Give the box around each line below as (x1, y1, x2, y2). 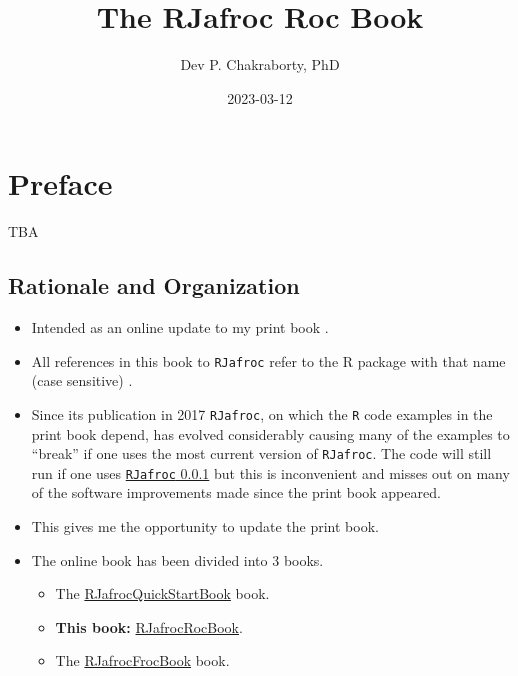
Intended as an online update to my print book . (31, 317, 329, 338)
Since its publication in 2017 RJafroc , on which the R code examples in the (31, 403, 493, 424)
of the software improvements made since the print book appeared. (31, 482, 441, 503)
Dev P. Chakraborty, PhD (180, 54, 340, 75)
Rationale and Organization (8, 270, 300, 301)
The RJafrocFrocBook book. (55, 650, 230, 671)
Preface (8, 163, 113, 204)
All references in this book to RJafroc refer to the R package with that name (31, 350, 506, 371)
